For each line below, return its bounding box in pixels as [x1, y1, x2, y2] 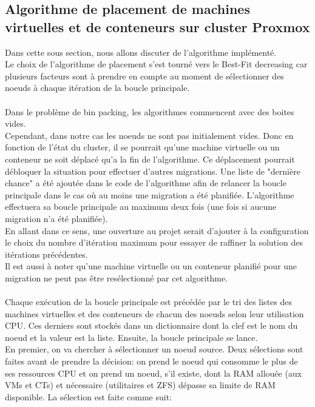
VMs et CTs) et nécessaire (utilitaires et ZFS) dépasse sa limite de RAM [5, 378, 276, 391]
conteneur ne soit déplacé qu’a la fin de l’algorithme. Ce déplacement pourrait [5, 152, 295, 165]
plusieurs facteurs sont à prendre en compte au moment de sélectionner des [5, 69, 284, 82]
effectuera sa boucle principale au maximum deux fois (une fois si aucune [5, 200, 277, 213]
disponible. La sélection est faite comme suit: [5, 390, 172, 403]
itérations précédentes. [5, 247, 88, 260]
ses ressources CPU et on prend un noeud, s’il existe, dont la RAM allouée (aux [5, 366, 302, 379]
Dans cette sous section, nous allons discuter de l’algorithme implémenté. [5, 45, 277, 58]
